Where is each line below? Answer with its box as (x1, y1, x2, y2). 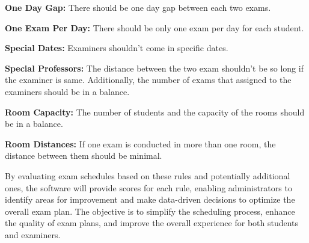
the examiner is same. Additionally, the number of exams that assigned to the (5, 73, 292, 86)
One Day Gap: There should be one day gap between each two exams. (5, 1, 271, 13)
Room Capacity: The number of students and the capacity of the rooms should (5, 105, 305, 118)
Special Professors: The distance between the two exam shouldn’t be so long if (5, 61, 304, 74)
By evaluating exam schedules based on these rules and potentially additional (5, 169, 290, 182)
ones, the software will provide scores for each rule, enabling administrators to (5, 181, 292, 194)
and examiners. (5, 228, 61, 241)
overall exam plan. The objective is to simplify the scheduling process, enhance (5, 205, 295, 217)
